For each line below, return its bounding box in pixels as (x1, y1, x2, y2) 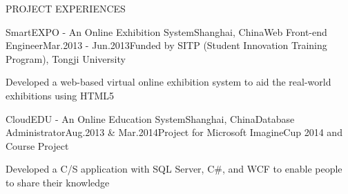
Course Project (6, 138, 69, 153)
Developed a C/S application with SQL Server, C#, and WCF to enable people (6, 162, 342, 176)
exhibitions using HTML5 (6, 88, 115, 102)
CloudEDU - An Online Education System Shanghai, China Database (6, 111, 295, 126)
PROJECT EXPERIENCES (6, 1, 126, 15)
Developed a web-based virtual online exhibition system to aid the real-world (6, 75, 331, 89)
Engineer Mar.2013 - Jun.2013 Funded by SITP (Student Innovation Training (6, 38, 327, 52)
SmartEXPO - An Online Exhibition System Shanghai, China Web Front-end (6, 24, 327, 39)
